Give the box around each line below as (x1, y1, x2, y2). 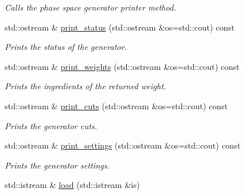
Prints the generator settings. (5, 159, 110, 171)
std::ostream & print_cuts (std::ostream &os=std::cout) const (5, 99, 228, 112)
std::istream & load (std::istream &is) (5, 179, 140, 191)
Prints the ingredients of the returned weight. (5, 80, 166, 92)
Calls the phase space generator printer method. (5, 1, 176, 13)
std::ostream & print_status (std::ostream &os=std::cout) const (5, 21, 235, 33)
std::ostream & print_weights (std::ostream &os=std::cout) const (5, 60, 240, 72)
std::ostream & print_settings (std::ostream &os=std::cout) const (5, 139, 241, 152)
